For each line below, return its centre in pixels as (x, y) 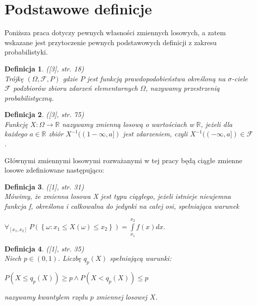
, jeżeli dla (217, 124)
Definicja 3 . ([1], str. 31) (44, 186)
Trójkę (14, 78)
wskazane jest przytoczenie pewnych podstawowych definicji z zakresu (111, 42)
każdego (16, 134)
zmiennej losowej (122, 297)
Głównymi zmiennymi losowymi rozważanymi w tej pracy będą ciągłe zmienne (124, 160)
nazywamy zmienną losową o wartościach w (128, 124)
